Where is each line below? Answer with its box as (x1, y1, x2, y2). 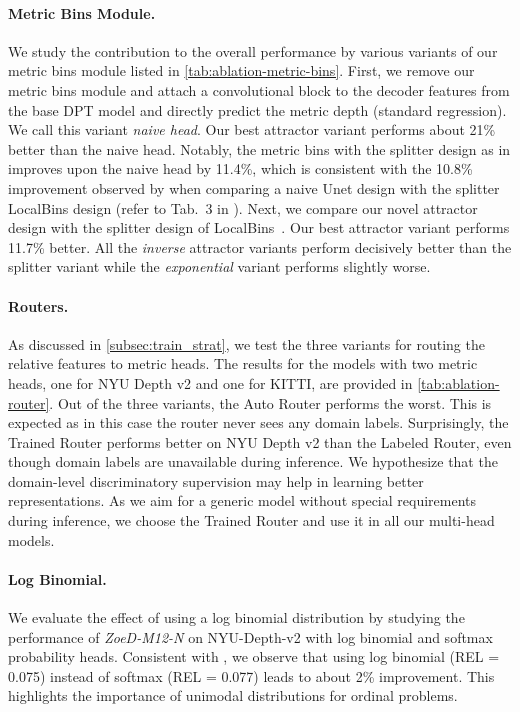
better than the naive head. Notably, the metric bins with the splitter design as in (8, 138, 511, 159)
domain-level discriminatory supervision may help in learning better (8, 470, 424, 491)
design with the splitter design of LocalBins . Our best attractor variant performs (8, 217, 510, 238)
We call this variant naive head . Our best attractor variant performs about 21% (8, 119, 496, 140)
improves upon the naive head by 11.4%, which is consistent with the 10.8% (8, 158, 473, 179)
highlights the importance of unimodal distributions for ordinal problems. (8, 685, 458, 706)
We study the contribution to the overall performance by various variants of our (8, 40, 498, 61)
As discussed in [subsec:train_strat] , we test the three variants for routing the (8, 333, 485, 354)
